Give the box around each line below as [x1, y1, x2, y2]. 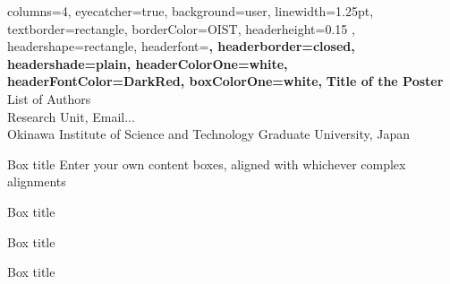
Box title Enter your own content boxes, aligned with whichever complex [7, 154, 406, 173]
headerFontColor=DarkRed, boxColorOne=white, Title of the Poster [7, 72, 444, 90]
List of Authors [7, 89, 91, 108]
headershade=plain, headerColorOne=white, [7, 54, 288, 73]
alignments [7, 172, 66, 191]
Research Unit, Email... [7, 107, 135, 125]
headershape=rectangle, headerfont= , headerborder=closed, [7, 37, 355, 56]
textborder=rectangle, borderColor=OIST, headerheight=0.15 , [7, 19, 355, 38]
